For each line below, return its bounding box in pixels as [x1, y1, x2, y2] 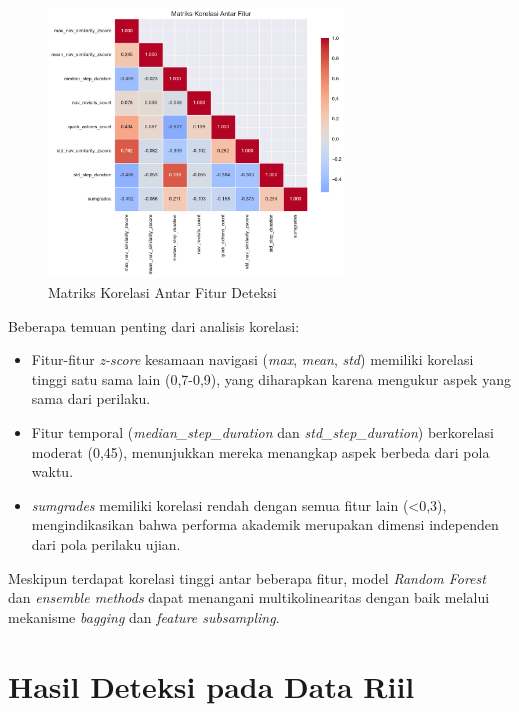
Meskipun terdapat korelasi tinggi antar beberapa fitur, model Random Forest [8, 567, 486, 588]
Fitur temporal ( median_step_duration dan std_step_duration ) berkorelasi [31, 421, 494, 442]
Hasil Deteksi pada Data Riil [8, 665, 415, 706]
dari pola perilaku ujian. [31, 533, 181, 554]
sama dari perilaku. [31, 388, 151, 409]
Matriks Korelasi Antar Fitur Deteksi [48, 282, 277, 302]
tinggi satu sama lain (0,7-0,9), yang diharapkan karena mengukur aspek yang [31, 368, 511, 389]
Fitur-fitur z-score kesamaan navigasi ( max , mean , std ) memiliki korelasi [31, 349, 474, 370]
